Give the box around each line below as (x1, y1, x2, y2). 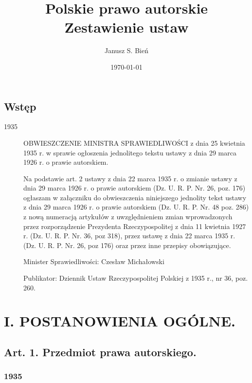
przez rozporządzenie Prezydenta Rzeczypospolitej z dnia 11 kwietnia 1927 (23, 221, 246, 231)
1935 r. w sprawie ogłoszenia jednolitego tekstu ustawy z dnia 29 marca (23, 147, 236, 157)
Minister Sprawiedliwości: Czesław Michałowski (23, 256, 164, 267)
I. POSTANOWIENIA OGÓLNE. (4, 311, 236, 331)
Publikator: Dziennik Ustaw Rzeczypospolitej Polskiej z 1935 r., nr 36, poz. (23, 273, 248, 283)
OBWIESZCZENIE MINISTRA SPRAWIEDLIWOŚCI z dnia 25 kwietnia (23, 137, 245, 148)
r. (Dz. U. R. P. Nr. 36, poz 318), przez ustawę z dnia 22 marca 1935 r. (23, 230, 235, 241)
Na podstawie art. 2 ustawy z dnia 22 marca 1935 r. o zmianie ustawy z (23, 173, 237, 183)
